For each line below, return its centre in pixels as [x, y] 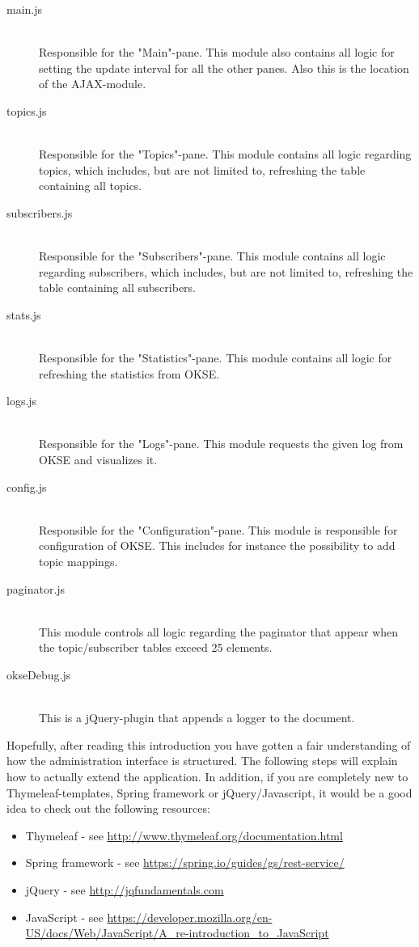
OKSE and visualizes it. [98, 460]
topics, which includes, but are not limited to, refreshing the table [202, 169]
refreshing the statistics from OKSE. [129, 373]
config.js [27, 486]
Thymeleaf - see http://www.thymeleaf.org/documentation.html [184, 835]
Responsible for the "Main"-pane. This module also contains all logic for [217, 52]
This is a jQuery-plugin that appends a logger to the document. [197, 718]
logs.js [22, 401]
